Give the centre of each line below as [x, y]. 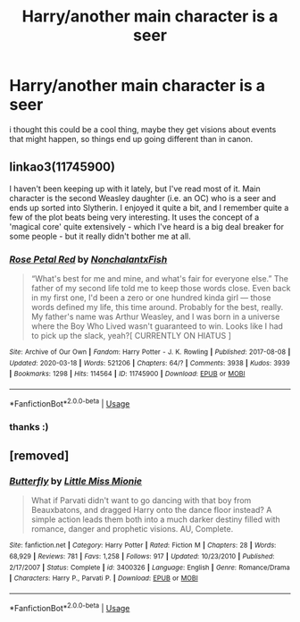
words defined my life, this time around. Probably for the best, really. [157, 307]
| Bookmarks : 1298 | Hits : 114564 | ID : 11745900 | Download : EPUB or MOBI [127, 374]
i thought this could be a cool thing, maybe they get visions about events [143, 129]
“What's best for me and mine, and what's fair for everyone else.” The [159, 279]
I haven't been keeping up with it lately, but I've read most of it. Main [135, 189]
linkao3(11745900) [62, 167]
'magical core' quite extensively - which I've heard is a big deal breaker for [146, 226]
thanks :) [29, 426]
